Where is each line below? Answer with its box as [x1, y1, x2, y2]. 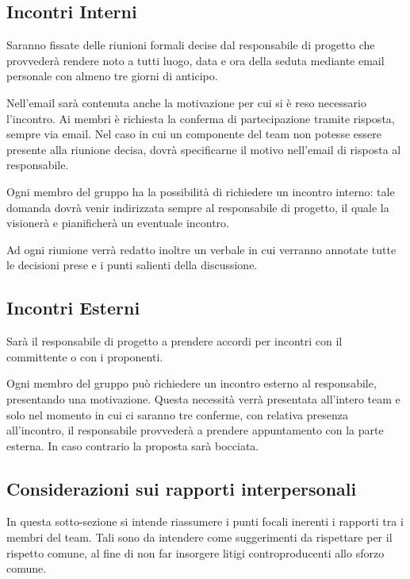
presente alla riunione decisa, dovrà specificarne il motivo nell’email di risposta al [6, 141, 401, 157]
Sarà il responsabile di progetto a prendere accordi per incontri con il [6, 333, 343, 349]
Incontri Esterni [6, 295, 140, 320]
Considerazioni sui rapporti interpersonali [6, 476, 357, 500]
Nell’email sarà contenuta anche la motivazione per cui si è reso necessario [6, 94, 366, 110]
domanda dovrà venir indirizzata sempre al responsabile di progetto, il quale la [6, 199, 389, 215]
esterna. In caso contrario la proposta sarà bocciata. [6, 437, 259, 454]
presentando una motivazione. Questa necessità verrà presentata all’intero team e [6, 390, 400, 407]
